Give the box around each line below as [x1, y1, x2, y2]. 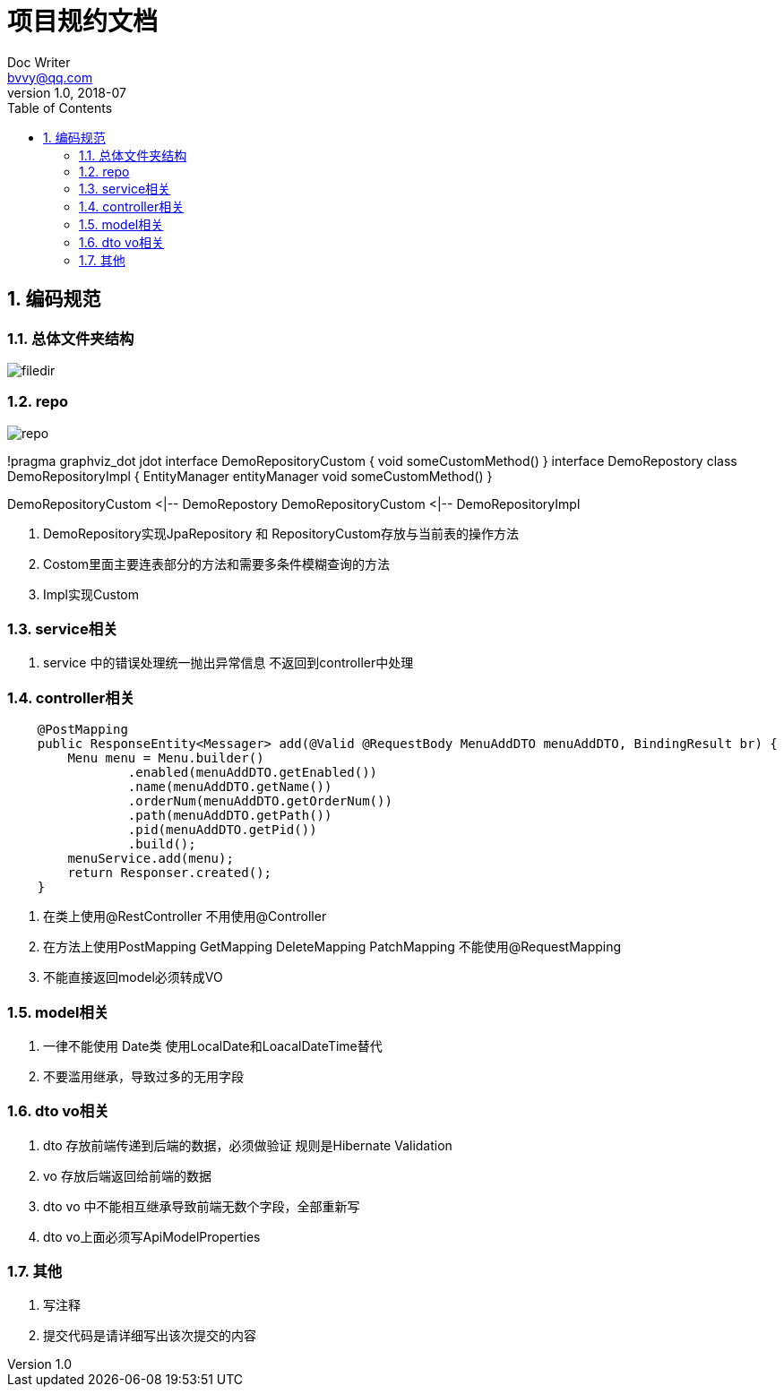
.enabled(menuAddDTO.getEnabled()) [127, 765, 378, 780]
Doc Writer [7, 54, 71, 70]
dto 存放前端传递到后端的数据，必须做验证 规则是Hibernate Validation [43, 1137, 452, 1153]
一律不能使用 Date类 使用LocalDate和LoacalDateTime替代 [43, 1037, 383, 1054]
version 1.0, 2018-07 [7, 84, 126, 100]
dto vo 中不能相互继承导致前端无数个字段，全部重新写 [43, 1198, 360, 1214]
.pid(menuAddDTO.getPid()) [127, 822, 317, 838]
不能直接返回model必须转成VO [43, 969, 223, 985]
